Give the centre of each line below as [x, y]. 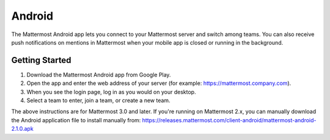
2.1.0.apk [22, 129]
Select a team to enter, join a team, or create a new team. [98, 100]
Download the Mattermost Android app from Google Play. [99, 75]
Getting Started [41, 60]
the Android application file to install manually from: [76, 120]
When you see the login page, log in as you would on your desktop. [111, 92]
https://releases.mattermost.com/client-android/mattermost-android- [229, 120]
